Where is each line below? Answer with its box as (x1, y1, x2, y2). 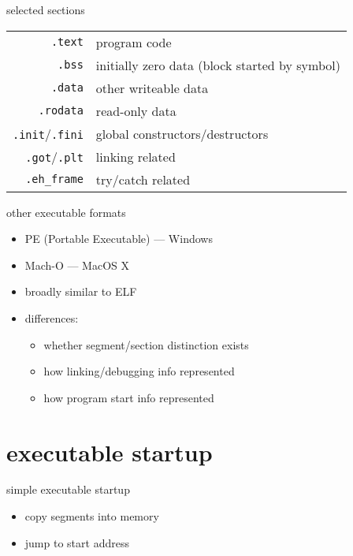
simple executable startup (6, 481, 130, 498)
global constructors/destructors (95, 124, 269, 143)
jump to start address (24, 534, 129, 550)
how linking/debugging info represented (43, 363, 235, 379)
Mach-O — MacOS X (24, 256, 130, 273)
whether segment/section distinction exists (43, 336, 249, 353)
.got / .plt (25, 147, 84, 166)
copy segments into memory (24, 508, 159, 524)
